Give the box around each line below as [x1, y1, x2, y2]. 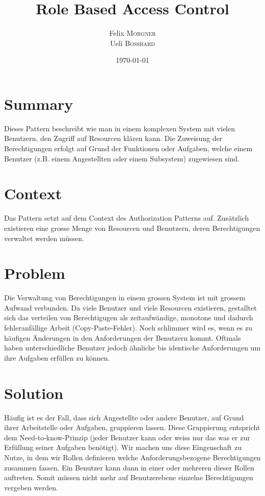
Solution [4, 382, 64, 403]
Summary [4, 93, 73, 114]
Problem [4, 263, 65, 284]
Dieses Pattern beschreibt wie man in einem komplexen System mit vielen [4, 123, 235, 133]
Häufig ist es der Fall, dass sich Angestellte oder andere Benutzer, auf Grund [4, 412, 244, 422]
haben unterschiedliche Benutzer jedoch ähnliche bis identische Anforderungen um [4, 342, 261, 353]
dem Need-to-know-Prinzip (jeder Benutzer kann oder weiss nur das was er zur [4, 432, 250, 442]
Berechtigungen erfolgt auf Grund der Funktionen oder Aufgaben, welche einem [4, 143, 253, 154]
